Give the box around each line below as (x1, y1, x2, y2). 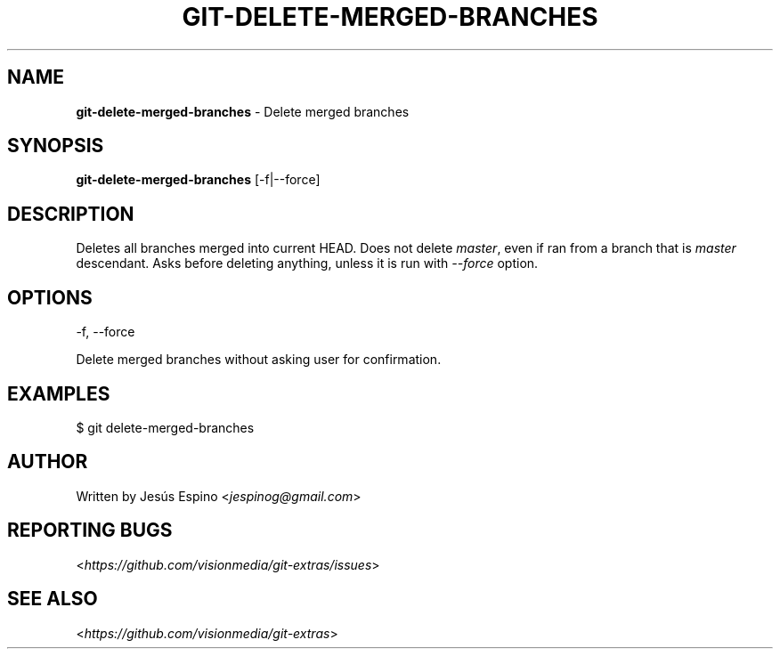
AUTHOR (7, 450, 88, 474)
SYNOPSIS (7, 134, 104, 158)
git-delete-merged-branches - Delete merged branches (76, 103, 410, 119)
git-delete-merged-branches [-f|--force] (76, 172, 321, 188)
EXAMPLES (7, 382, 110, 405)
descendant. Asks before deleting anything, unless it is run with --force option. (76, 255, 539, 271)
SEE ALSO (7, 587, 98, 611)
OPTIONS (7, 286, 93, 309)
